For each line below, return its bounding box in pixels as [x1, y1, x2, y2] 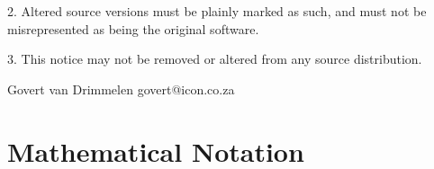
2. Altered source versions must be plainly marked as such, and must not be [7, 2, 427, 20]
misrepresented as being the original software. [7, 19, 259, 38]
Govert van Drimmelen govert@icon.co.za [7, 79, 235, 98]
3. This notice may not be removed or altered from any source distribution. [7, 49, 422, 68]
